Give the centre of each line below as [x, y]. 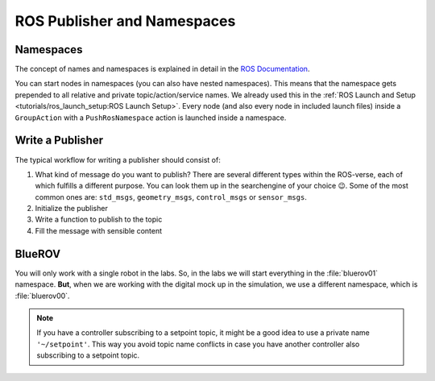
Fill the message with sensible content [99, 230]
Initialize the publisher [71, 209]
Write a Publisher [59, 141]
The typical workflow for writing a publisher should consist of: [118, 159]
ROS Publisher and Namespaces [125, 21]
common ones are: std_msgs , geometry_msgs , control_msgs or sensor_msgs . [171, 197]
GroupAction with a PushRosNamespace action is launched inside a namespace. [151, 118]
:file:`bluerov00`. [42, 296]
